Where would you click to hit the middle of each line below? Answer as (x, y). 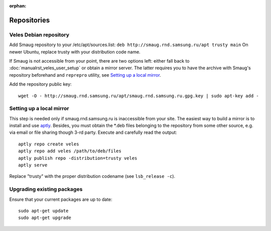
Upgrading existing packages (46, 189)
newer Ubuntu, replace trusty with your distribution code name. (75, 52)
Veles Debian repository (39, 35)
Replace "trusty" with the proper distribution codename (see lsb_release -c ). (92, 176)
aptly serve (33, 165)
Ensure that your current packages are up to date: (61, 199)
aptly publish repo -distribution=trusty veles (78, 158)
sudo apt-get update (43, 211)
